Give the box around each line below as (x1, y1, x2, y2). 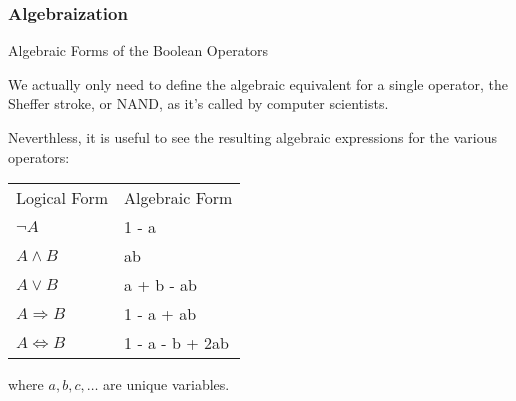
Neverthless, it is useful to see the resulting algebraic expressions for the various (8, 127, 498, 147)
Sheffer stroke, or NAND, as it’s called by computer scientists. (8, 93, 389, 114)
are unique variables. (103, 374, 230, 395)
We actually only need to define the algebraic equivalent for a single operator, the (8, 73, 508, 94)
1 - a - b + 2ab (124, 331, 229, 355)
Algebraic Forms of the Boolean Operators (8, 40, 269, 61)
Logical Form (16, 186, 109, 210)
